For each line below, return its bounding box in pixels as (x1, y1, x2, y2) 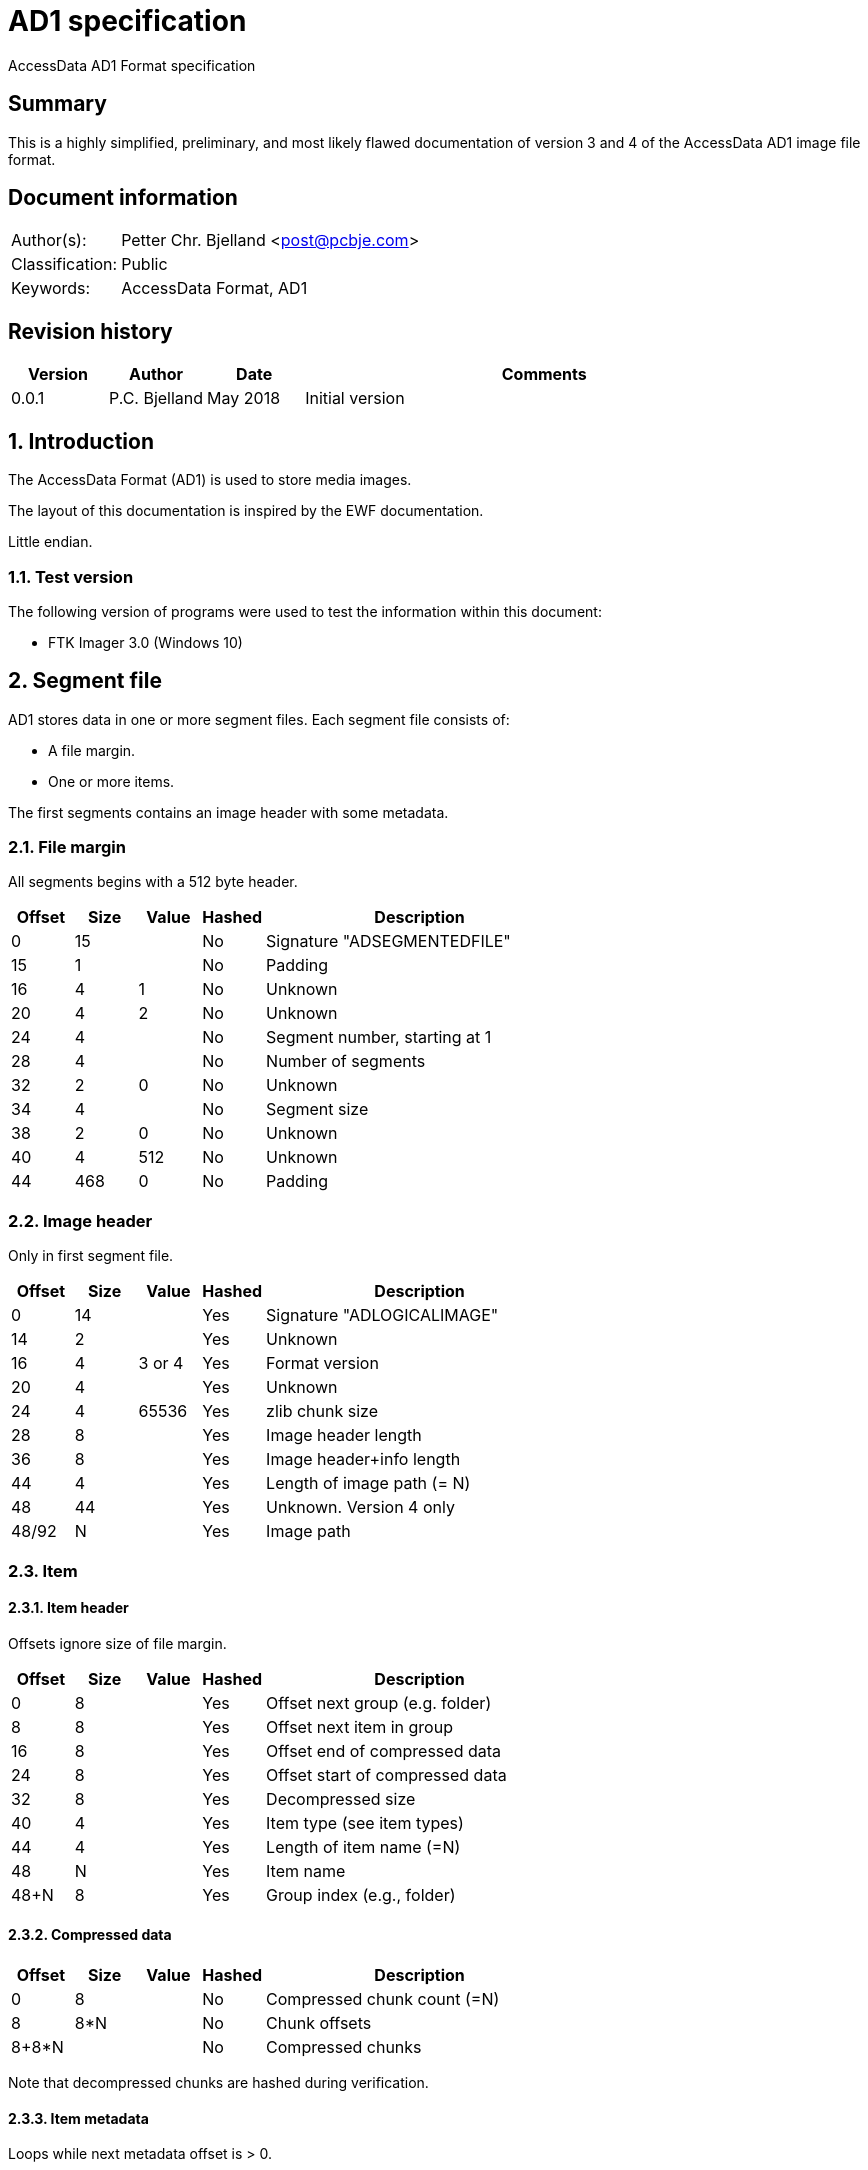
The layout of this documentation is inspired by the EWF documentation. (8, 502, 484, 520)
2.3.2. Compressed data (8, 1926, 172, 1944)
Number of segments (266, 1051, 426, 1072)
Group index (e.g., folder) (266, 1884, 456, 1905)
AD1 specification (8, 4, 247, 38)
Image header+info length (266, 1449, 461, 1470)
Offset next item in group (266, 1716, 453, 1737)
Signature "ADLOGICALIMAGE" (266, 1305, 499, 1326)
